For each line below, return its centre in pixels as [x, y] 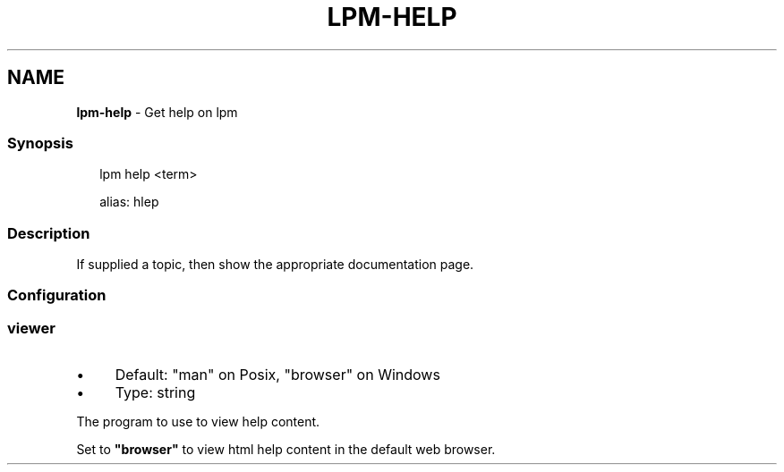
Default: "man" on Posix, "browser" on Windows [277, 375]
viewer [31, 328]
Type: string [155, 393]
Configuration [57, 295]
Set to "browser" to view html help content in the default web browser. [286, 450]
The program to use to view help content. [198, 422]
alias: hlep [129, 202]
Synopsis [40, 143]
